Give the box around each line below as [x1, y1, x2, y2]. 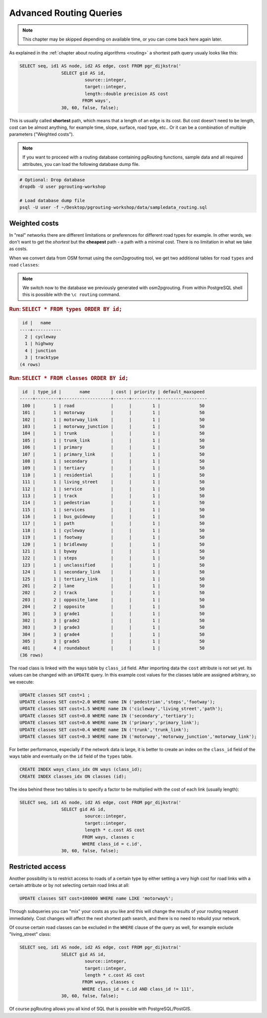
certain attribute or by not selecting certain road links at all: [9, 882, 130, 888]
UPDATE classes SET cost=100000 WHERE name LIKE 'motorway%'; [19, 896, 174, 901]
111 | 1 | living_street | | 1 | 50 [22, 479, 205, 485]
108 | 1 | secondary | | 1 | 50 [22, 458, 205, 464]
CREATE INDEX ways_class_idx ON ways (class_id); [19, 766, 142, 772]
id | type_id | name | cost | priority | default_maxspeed [22, 389, 205, 395]
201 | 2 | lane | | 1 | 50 [22, 583, 205, 589]
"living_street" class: [9, 931, 51, 937]
